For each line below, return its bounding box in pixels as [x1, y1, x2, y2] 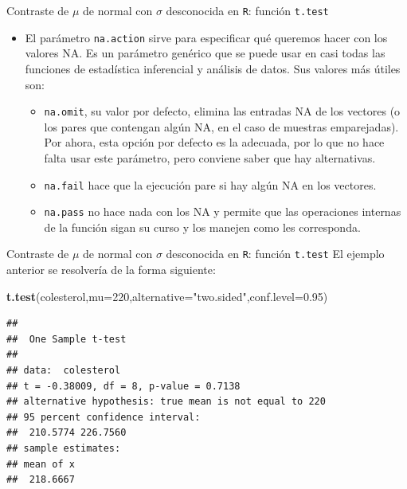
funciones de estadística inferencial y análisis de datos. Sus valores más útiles [25, 60, 401, 76]
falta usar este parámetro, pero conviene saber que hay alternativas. [44, 149, 376, 166]
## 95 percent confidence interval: [6, 411, 201, 423]
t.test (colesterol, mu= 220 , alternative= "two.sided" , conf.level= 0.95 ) [6, 288, 328, 304]
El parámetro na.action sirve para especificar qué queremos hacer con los [25, 29, 388, 45]
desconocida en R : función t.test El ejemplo [166, 245, 385, 262]
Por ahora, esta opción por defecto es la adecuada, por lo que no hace [44, 134, 385, 151]
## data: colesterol [6, 365, 121, 377]
